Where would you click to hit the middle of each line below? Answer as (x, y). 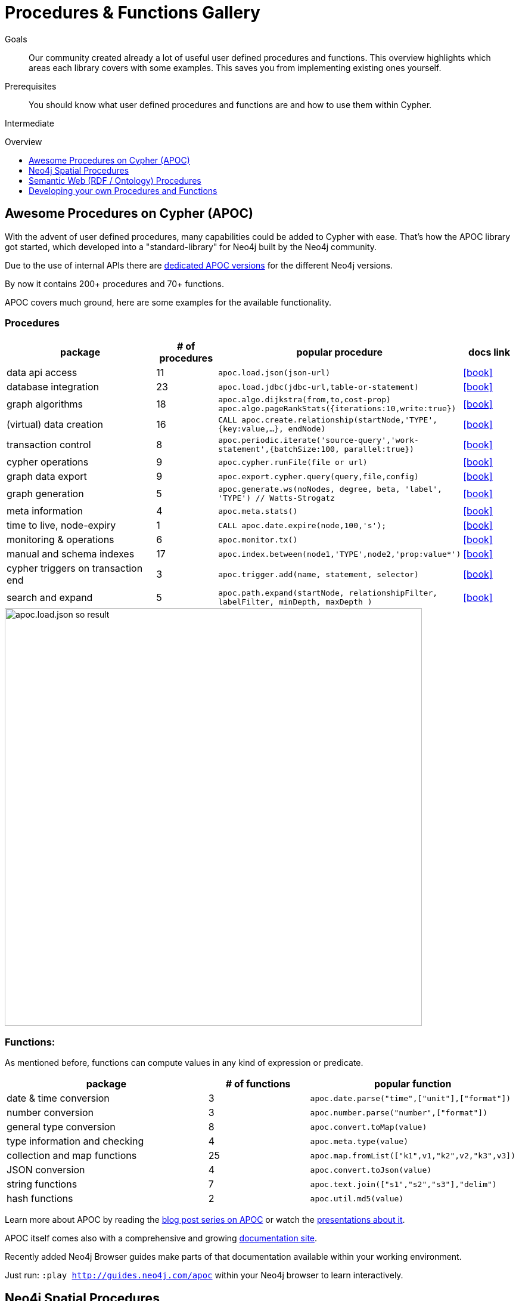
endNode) (307, 429)
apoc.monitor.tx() (258, 539)
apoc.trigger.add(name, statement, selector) (318, 574)
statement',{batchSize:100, (279, 449)
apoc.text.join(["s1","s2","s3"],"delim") (403, 1184)
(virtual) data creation (55, 425)
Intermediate (29, 123)
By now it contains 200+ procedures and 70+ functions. (114, 283)
